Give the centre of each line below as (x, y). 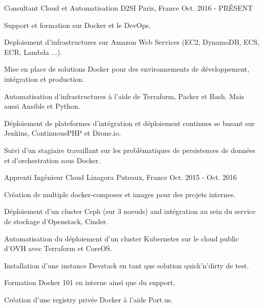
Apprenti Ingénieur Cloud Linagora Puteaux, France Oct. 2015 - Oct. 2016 (121, 177)
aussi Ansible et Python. (42, 106)
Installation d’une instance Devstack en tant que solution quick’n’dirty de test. (127, 265)
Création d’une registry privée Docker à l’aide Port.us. (89, 299)
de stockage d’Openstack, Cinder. (56, 221)
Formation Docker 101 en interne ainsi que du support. (90, 282)
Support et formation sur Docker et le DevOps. (77, 25)
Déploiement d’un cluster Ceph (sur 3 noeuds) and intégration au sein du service (130, 211)
